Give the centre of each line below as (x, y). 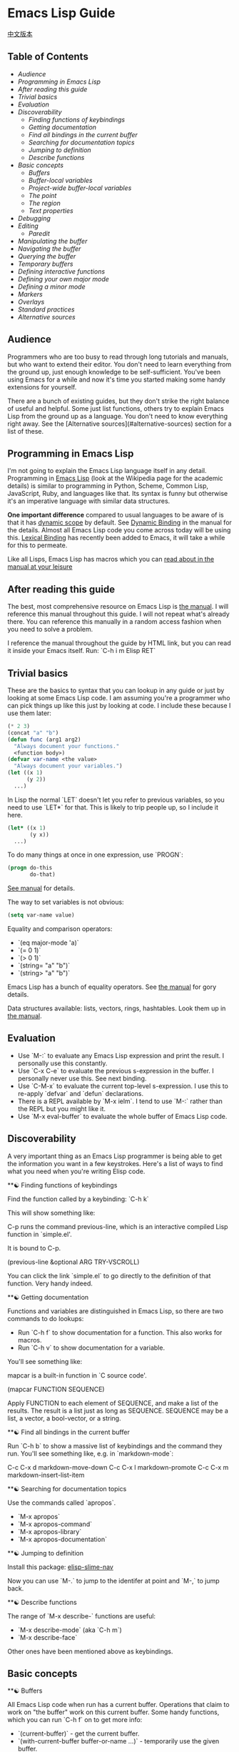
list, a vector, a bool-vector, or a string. (64, 1418)
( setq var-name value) (41, 915)
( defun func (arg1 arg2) (44, 740)
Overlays (31, 302)
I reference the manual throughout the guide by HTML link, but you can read (119, 643)
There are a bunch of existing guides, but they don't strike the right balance (118, 401)
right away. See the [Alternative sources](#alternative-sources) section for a (119, 424)
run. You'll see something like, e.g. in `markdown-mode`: (90, 1453)
